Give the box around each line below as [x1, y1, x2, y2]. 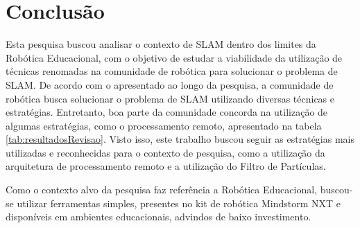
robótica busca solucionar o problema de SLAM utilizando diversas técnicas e [6, 91, 335, 105]
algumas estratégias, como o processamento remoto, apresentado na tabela [6, 118, 322, 132]
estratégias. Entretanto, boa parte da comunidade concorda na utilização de [6, 105, 328, 119]
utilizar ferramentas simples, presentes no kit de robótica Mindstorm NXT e [17, 195, 341, 210]
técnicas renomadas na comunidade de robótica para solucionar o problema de [6, 64, 338, 78]
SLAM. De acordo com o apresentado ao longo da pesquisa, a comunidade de [6, 77, 334, 91]
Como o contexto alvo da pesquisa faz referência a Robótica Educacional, [6, 182, 317, 197]
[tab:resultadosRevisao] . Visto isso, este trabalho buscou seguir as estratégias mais [6, 132, 354, 146]
